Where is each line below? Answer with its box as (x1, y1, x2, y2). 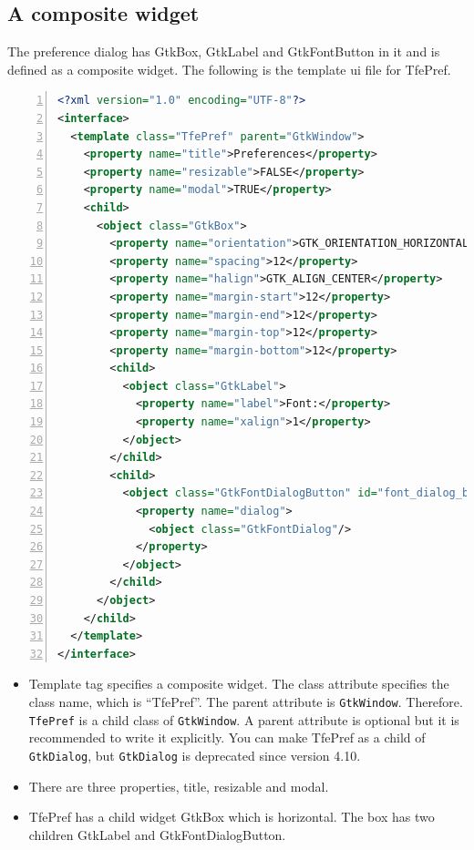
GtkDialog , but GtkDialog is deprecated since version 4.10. (28, 745, 361, 764)
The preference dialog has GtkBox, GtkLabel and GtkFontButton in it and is (7, 42, 440, 61)
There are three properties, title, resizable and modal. (28, 776, 329, 795)
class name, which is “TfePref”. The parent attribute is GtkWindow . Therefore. (28, 691, 463, 711)
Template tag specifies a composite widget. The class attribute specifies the (28, 674, 449, 693)
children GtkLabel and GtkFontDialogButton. (28, 824, 286, 844)
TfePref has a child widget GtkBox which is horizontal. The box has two (28, 807, 435, 826)
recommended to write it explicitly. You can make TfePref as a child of (28, 728, 426, 747)
